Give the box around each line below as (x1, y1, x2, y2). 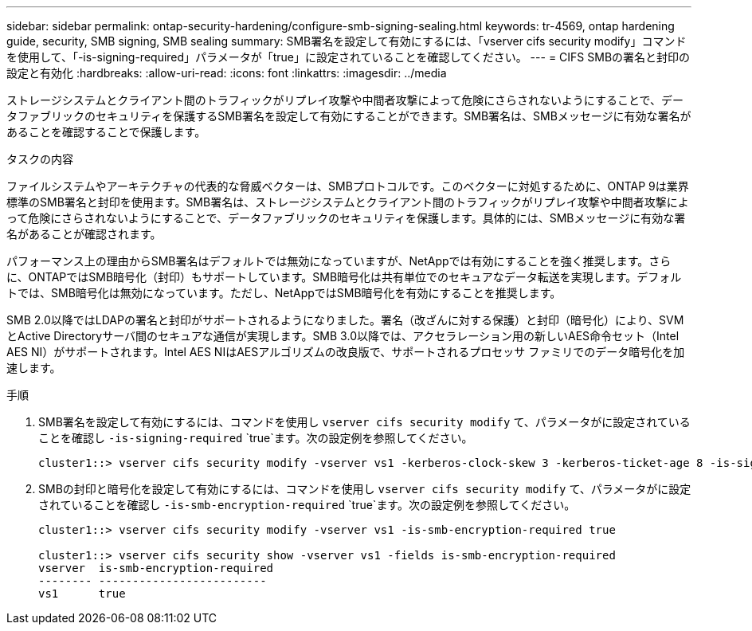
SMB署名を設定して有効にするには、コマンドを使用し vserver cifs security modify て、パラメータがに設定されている (38, 415, 691, 429)
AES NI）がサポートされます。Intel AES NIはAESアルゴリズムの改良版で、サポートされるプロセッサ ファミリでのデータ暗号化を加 (6, 345, 685, 359)
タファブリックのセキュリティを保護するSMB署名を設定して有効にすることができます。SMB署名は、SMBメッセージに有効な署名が (6, 109, 691, 123)
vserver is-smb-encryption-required (38, 562, 274, 574)
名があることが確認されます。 (6, 227, 162, 241)
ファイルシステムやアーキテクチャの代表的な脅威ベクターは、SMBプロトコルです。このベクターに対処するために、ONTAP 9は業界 (6, 179, 689, 193)
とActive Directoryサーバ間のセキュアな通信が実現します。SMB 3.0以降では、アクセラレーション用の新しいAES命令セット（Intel (6, 329, 680, 343)
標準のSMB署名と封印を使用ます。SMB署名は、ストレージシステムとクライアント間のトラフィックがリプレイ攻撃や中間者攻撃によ (6, 195, 689, 209)
